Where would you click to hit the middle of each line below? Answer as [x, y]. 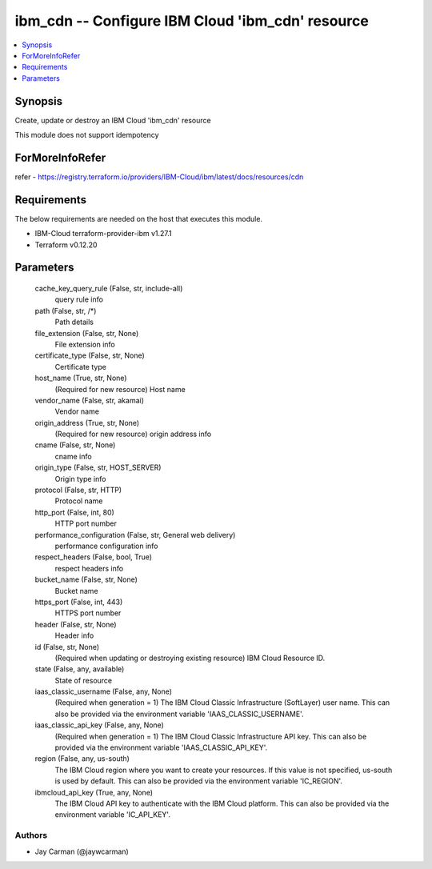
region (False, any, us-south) [82, 759]
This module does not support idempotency [87, 135]
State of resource [84, 680]
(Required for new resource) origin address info [133, 434]
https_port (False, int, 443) [79, 602]
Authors [31, 835]
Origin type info [80, 479]
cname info [73, 456]
